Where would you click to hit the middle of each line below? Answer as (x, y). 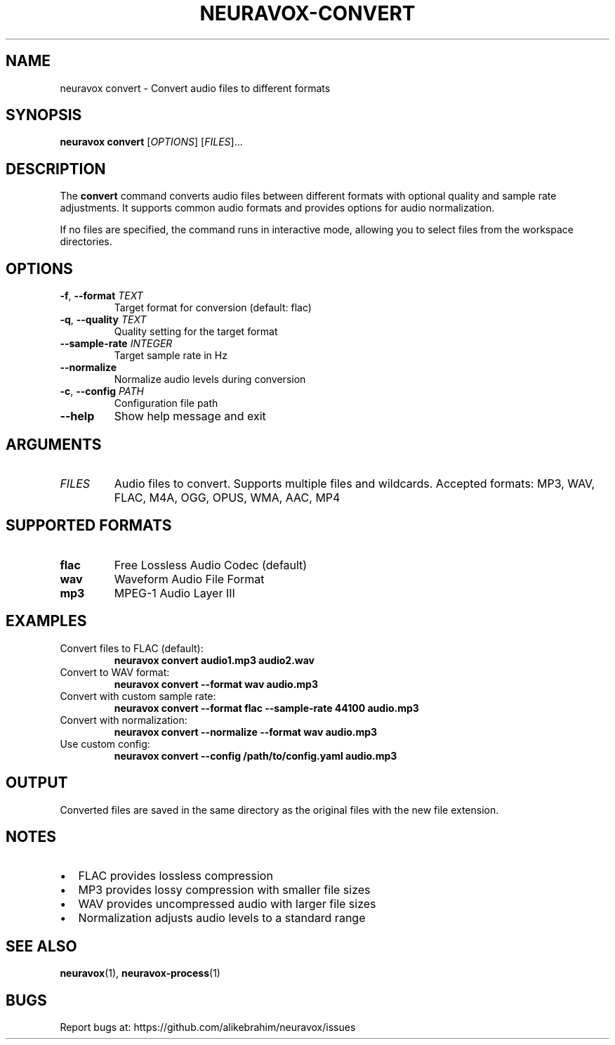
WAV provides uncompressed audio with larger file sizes (227, 904)
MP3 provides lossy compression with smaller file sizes (224, 890)
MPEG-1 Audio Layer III (174, 593)
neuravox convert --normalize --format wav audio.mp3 (246, 732)
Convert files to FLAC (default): (132, 648)
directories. (86, 242)
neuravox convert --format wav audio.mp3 (216, 684)
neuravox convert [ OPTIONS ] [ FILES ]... (151, 142)
